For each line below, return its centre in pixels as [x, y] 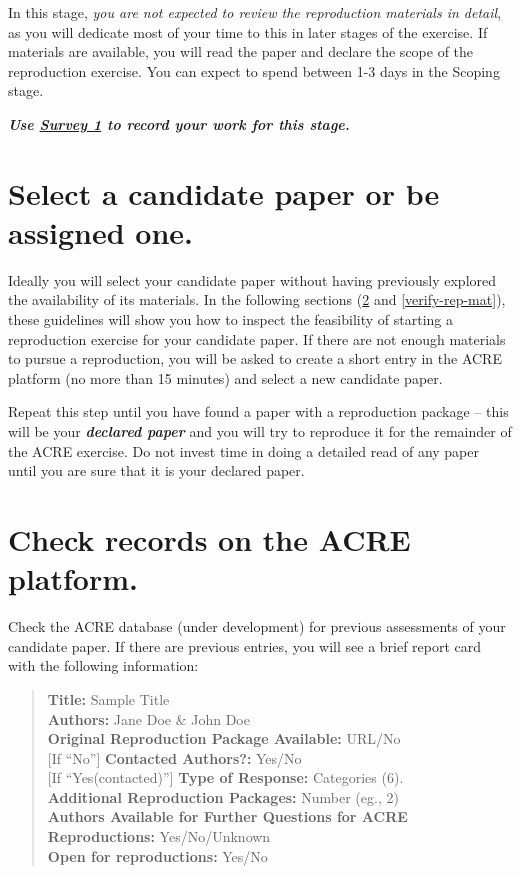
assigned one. [101, 231]
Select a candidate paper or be [224, 192]
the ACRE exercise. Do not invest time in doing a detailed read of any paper [244, 450]
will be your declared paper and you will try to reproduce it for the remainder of [260, 431]
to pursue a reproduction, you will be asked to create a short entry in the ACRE [255, 358]
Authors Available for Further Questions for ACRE [227, 816]
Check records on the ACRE [209, 539]
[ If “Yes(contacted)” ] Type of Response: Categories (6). [225, 777]
